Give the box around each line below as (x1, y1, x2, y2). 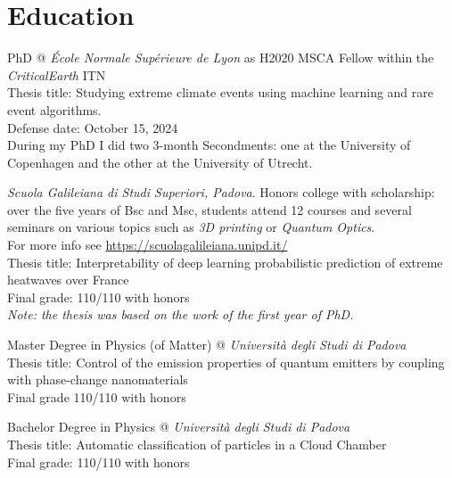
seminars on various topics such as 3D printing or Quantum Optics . (7, 218, 375, 236)
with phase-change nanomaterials (7, 370, 188, 389)
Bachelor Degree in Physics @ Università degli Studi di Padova (7, 417, 350, 436)
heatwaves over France (7, 270, 129, 289)
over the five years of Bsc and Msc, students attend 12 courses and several (7, 200, 412, 218)
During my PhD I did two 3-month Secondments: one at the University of (7, 136, 411, 154)
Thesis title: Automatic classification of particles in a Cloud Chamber (7, 435, 387, 453)
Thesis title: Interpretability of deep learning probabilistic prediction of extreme (7, 252, 443, 271)
